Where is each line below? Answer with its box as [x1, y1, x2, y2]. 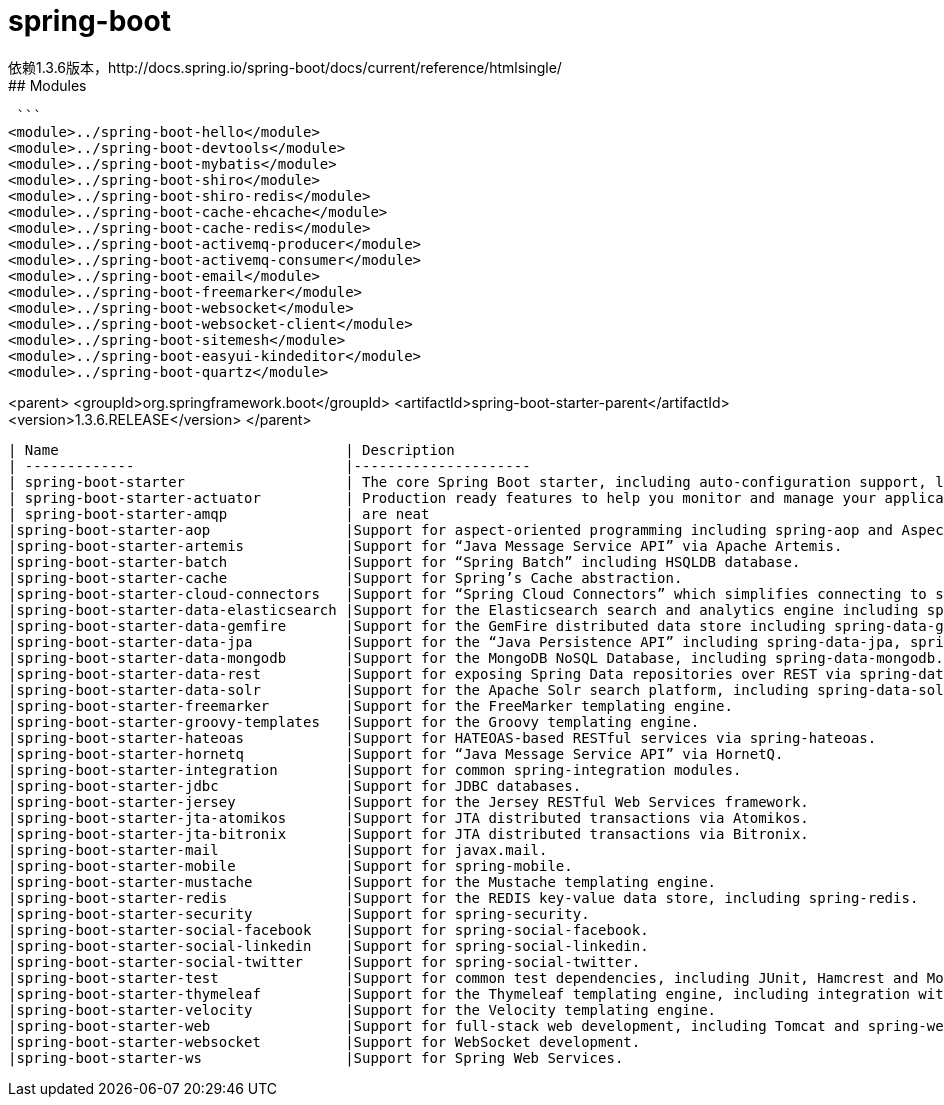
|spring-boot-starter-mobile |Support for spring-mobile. [8, 857, 573, 874]
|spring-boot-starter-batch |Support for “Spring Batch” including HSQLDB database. [8, 553, 801, 570]
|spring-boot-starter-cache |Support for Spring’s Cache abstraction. [8, 569, 683, 586]
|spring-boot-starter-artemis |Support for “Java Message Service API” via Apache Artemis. [8, 537, 843, 554]
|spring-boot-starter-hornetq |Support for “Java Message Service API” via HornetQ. [8, 745, 784, 762]
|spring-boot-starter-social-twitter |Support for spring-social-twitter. [8, 953, 641, 970]
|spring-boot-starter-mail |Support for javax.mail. [8, 841, 548, 858]
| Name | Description [8, 441, 455, 458]
